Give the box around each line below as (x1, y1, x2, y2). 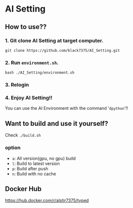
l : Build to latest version (12, 161, 60, 166)
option (5, 144, 21, 151)
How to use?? (5, 23, 47, 31)
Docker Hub (5, 185, 42, 193)
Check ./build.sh (5, 132, 41, 138)
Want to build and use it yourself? (5, 119, 108, 128)
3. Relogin (5, 81, 29, 88)
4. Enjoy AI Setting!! (5, 94, 53, 101)
